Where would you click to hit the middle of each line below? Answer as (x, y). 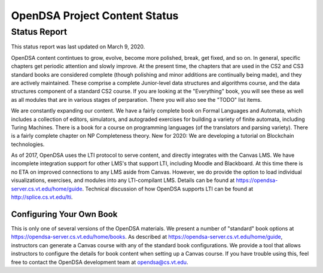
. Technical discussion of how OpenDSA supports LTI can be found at (168, 189)
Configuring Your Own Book (64, 214)
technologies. (28, 144)
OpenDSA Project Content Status (95, 16)
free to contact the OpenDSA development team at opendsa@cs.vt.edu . (100, 262)
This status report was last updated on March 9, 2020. (78, 47)
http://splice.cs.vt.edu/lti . (42, 197)
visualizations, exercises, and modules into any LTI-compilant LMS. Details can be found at (123, 180)
